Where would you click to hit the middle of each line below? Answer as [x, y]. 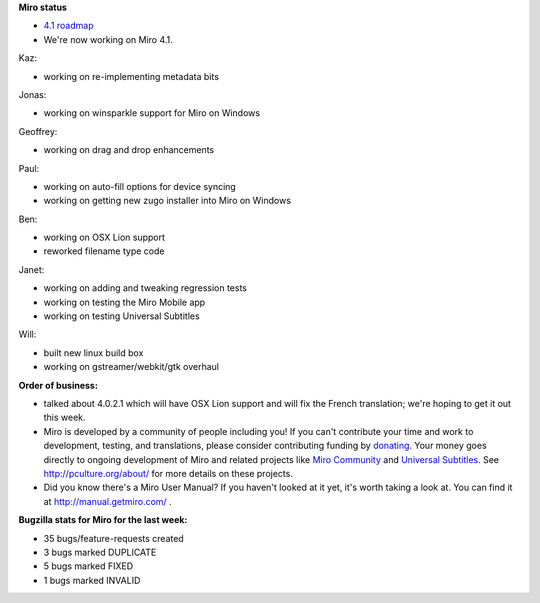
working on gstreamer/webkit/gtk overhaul [131, 367]
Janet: [31, 269]
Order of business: [58, 385]
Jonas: [32, 94]
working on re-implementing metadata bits [131, 76]
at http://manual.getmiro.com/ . [107, 501]
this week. [64, 417]
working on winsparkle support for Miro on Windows [151, 113]
